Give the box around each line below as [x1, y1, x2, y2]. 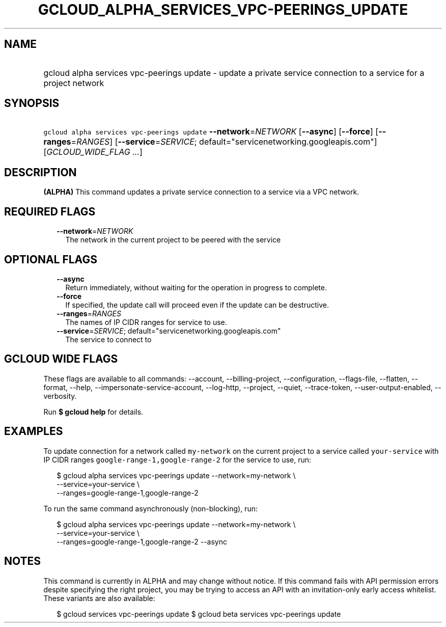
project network [43, 77, 104, 88]
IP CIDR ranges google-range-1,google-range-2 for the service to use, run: [43, 455, 312, 464]
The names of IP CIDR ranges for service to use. [65, 317, 227, 326]
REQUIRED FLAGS [4, 205, 96, 218]
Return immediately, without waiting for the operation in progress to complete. [65, 283, 327, 292]
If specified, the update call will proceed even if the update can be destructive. [65, 300, 329, 309]
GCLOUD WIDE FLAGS [4, 352, 118, 366]
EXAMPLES [4, 425, 63, 438]
